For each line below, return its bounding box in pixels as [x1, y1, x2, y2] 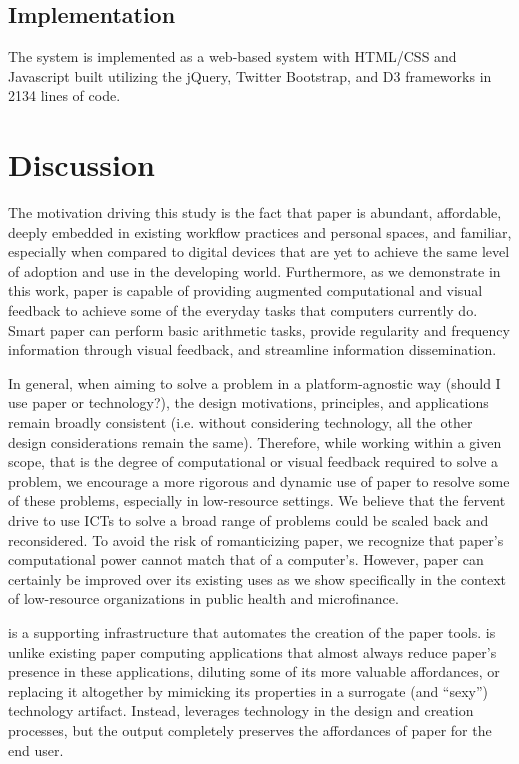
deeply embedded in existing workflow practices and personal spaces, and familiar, [8, 221, 512, 242]
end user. [8, 739, 64, 760]
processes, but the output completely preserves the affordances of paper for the [8, 719, 492, 740]
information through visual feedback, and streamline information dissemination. [8, 339, 497, 360]
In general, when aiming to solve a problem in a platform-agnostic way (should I [8, 372, 501, 393]
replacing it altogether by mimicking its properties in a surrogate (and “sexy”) [8, 680, 489, 701]
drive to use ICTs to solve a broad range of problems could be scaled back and [8, 510, 489, 531]
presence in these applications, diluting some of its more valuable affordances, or [8, 661, 500, 682]
